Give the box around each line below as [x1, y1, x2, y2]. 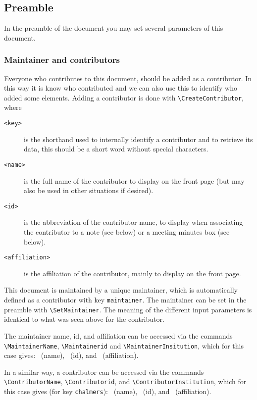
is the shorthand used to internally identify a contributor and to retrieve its [24, 134, 253, 144]
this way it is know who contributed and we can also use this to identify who [4, 83, 237, 93]
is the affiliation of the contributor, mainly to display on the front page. [24, 268, 241, 278]
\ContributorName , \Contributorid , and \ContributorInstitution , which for [4, 376, 247, 387]
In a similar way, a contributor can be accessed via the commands [4, 366, 204, 377]
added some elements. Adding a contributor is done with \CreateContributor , [4, 92, 244, 102]
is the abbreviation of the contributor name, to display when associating [24, 217, 243, 227]
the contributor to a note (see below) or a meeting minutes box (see [24, 226, 230, 237]
